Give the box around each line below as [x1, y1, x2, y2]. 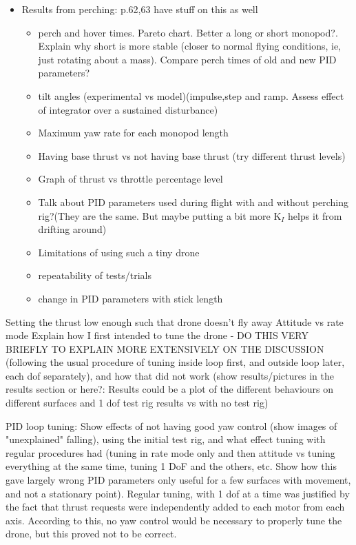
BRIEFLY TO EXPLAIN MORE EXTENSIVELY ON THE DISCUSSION [6, 341, 324, 356]
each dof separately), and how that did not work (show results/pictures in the [6, 368, 334, 382]
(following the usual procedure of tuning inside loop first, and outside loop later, [6, 355, 345, 369]
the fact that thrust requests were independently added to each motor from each [6, 500, 345, 514]
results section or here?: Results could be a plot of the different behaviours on [6, 382, 334, 396]
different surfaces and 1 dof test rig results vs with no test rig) [6, 395, 269, 410]
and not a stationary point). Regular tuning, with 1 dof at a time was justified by [6, 486, 350, 500]
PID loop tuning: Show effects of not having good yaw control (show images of [6, 418, 337, 433]
